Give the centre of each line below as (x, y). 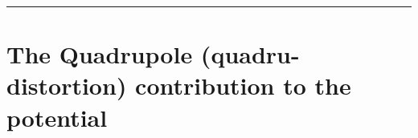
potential (57, 117)
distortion (61, 85)
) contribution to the (234, 85)
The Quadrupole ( (109, 54)
